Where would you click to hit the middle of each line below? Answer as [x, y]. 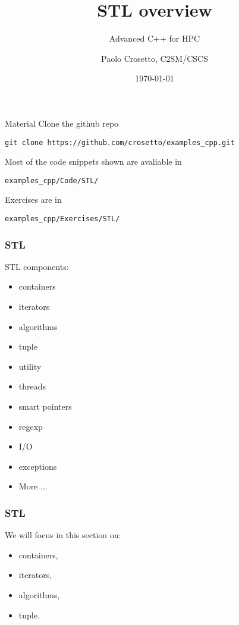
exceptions [38, 466]
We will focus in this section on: [63, 535]
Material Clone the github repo [62, 123]
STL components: [37, 266]
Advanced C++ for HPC [155, 38]
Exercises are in [33, 200]
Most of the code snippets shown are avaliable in [93, 161]
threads [32, 386]
